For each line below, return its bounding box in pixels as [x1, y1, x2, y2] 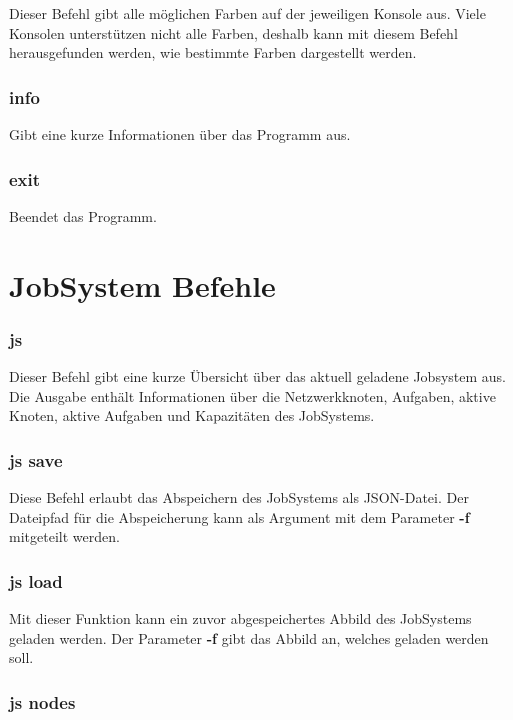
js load [9, 568, 63, 593]
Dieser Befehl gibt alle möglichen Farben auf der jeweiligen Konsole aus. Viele [9, 3, 486, 23]
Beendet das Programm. [9, 205, 157, 226]
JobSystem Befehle [9, 264, 276, 305]
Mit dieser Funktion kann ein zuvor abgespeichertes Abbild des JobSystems [9, 608, 472, 628]
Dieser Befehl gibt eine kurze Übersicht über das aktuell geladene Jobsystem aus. [9, 366, 506, 386]
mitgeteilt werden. [9, 526, 120, 547]
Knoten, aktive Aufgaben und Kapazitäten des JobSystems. [9, 405, 375, 426]
